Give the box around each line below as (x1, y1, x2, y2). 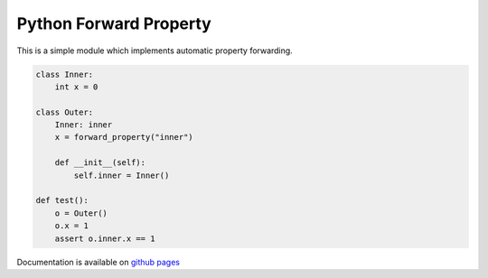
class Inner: (35, 69, 94, 79)
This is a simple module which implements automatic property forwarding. (16, 45, 293, 56)
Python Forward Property (16, 14, 211, 33)
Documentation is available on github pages (16, 256, 181, 267)
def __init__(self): (54, 158, 146, 168)
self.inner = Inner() (73, 170, 170, 181)
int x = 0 (54, 81, 99, 92)
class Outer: (35, 107, 94, 117)
